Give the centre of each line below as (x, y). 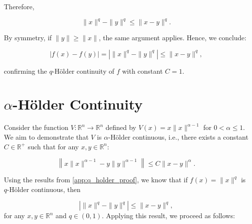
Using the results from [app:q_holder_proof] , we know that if (96, 180)
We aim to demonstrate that (46, 137)
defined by (121, 127)
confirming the (25, 71)
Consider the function (36, 127)
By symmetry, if (28, 38)
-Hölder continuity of (83, 71)
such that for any (53, 146)
